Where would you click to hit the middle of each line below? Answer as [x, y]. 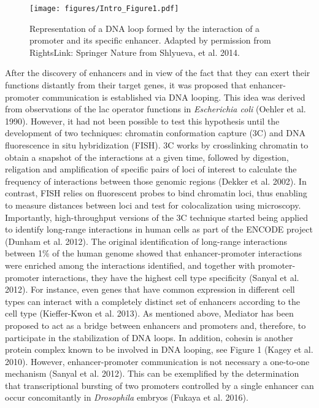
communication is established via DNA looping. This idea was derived [174, 97]
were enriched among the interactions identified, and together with [130, 265]
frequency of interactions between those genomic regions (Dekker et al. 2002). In [156, 181]
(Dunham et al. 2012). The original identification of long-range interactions [146, 241]
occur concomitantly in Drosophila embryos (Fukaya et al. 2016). [127, 397]
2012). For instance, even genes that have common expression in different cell [150, 289]
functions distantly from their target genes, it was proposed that [126, 85]
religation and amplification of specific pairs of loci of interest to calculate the [151, 169]
